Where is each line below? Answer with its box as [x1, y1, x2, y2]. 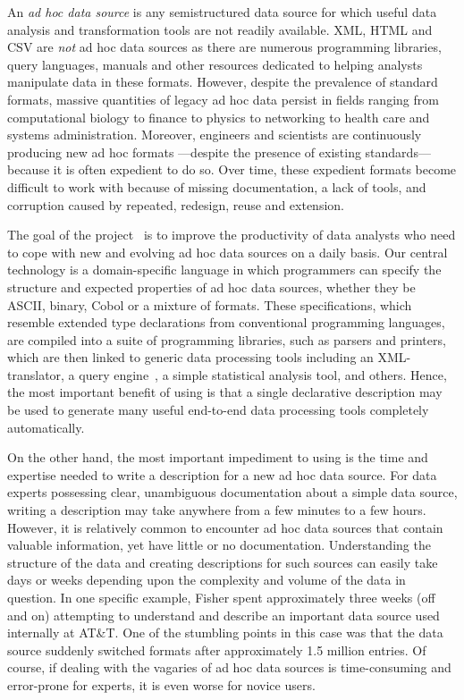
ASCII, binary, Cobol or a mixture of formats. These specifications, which [7, 295, 412, 314]
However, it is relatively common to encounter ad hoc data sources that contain [7, 518, 443, 536]
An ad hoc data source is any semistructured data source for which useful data [7, 3, 437, 21]
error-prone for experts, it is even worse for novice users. [7, 675, 316, 694]
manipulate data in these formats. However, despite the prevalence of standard [7, 72, 438, 91]
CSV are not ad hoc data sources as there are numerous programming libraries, [7, 38, 442, 56]
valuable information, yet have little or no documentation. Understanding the [7, 536, 431, 554]
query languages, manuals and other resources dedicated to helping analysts [7, 55, 423, 73]
